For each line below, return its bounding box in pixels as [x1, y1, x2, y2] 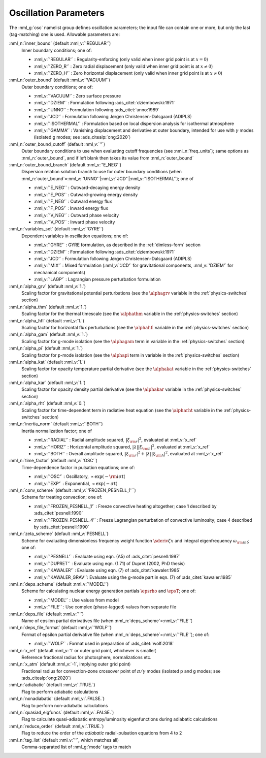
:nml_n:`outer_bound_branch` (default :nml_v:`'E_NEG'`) [9, 161, 122, 167]
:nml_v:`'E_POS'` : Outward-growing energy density [33, 191, 138, 197]
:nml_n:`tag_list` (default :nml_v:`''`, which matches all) [9, 737, 119, 743]
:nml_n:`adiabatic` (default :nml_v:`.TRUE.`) [9, 682, 96, 688]
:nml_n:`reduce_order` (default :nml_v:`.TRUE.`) [9, 723, 104, 729]
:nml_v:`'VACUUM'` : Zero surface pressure [33, 93, 121, 99]
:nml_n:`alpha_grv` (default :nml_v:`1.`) [9, 283, 86, 289]
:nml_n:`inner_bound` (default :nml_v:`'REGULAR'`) [9, 40, 111, 46]
